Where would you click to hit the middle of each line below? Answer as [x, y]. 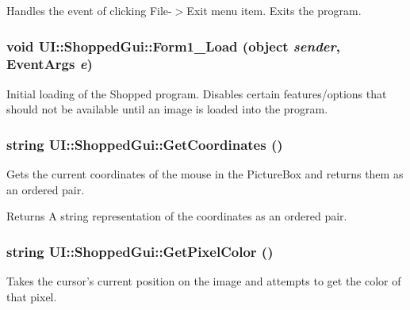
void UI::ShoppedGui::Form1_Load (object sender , [173, 46]
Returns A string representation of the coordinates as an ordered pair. [177, 216]
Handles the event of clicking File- [89, 10]
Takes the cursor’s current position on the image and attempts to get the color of [204, 281]
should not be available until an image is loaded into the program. [167, 109]
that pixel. [32, 296]
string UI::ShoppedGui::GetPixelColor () [140, 251]
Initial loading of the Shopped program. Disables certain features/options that [197, 93]
